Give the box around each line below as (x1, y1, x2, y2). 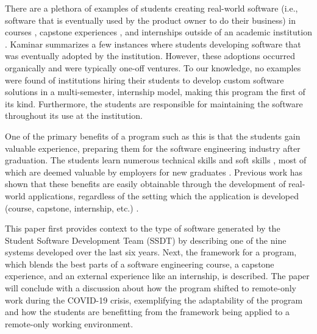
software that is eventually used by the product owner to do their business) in (5, 13, 296, 26)
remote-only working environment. (5, 317, 134, 330)
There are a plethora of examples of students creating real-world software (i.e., (5, 2, 298, 14)
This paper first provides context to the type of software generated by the (5, 222, 280, 235)
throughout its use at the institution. (5, 109, 143, 122)
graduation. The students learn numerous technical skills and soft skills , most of (5, 154, 307, 166)
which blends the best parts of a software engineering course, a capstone (5, 257, 274, 270)
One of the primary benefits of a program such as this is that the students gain (5, 129, 301, 142)
